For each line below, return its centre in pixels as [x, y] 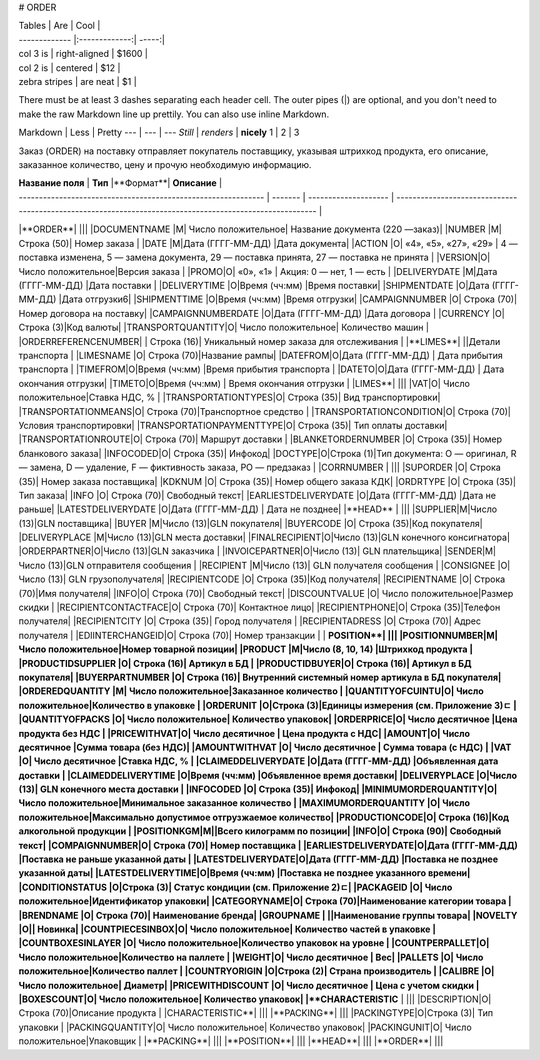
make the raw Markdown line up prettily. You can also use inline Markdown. [174, 114]
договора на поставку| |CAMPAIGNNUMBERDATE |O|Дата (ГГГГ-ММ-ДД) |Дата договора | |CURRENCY [270, 313]
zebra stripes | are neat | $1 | [77, 81]
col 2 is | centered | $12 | [69, 67]
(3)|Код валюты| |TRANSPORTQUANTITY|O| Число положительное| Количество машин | [240, 327]
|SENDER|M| [470, 551]
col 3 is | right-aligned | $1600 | [83, 54]
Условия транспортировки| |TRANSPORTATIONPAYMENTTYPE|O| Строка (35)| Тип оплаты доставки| [233, 425]
